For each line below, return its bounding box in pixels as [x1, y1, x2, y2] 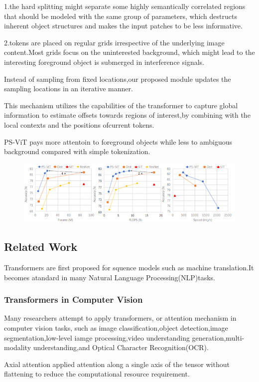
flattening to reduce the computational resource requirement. [4, 369, 190, 379]
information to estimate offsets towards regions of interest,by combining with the [4, 110, 251, 120]
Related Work [4, 239, 78, 254]
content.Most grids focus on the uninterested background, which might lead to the [4, 47, 255, 57]
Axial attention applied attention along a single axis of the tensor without [4, 359, 230, 369]
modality [4, 342, 31, 353]
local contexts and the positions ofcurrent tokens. [4, 119, 154, 130]
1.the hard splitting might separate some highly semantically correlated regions [4, 1, 246, 11]
